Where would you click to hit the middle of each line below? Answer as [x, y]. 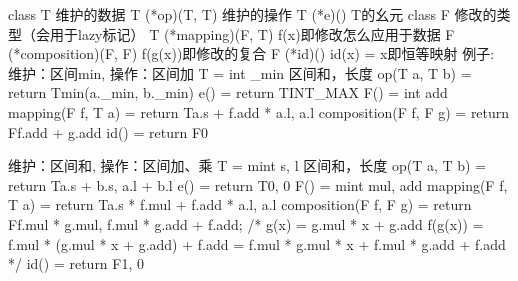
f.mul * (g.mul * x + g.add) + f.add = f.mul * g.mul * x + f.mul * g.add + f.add [257, 243]
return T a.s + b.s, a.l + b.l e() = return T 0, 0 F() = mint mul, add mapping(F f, [258, 184]
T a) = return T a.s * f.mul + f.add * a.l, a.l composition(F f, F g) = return [240, 204]
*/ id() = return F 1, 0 [76, 263]
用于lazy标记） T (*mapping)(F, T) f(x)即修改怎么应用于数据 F [252, 33]
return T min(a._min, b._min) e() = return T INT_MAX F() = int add [228, 92]
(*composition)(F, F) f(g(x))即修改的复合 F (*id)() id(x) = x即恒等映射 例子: [251, 53]
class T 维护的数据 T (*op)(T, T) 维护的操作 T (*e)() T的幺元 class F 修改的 [252, 14]
